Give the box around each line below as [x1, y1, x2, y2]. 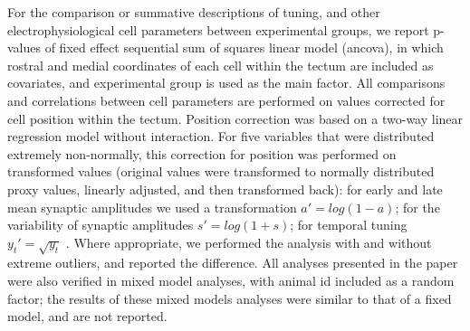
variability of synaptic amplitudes [7, 215, 194, 234]
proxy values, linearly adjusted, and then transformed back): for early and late [7, 179, 443, 198]
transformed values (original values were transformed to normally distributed [7, 162, 435, 181]
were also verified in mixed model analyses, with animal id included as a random [7, 271, 455, 290]
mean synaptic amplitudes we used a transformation [7, 197, 297, 216]
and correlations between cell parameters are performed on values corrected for [7, 90, 446, 109]
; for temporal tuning [290, 215, 408, 234]
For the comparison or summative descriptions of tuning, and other [7, 3, 380, 21]
